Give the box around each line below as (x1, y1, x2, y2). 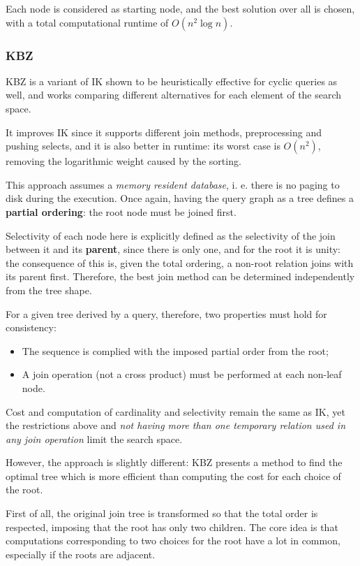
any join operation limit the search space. (6, 431, 183, 446)
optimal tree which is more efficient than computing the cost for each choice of (6, 468, 341, 483)
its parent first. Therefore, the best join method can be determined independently (6, 269, 355, 284)
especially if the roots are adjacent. (6, 546, 156, 561)
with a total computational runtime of (6, 15, 169, 29)
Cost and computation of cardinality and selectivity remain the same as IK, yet (6, 404, 345, 419)
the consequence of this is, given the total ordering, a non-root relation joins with (6, 255, 354, 270)
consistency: (6, 320, 57, 335)
